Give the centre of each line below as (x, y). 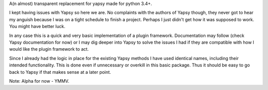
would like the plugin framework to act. (49, 49)
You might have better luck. (37, 27)
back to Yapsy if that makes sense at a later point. (60, 72)
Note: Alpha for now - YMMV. (39, 81)
